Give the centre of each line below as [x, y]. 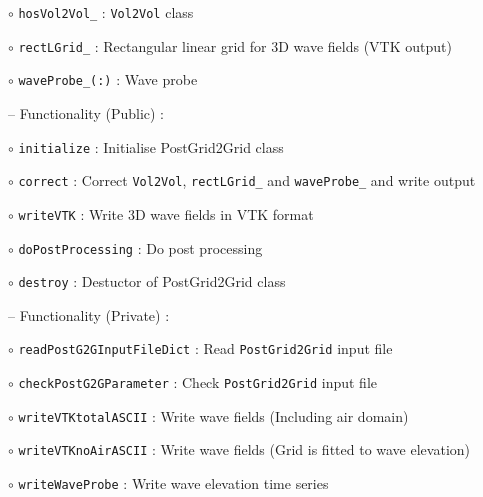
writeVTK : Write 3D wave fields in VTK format [166, 213]
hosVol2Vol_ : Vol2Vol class [106, 12]
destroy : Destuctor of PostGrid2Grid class [152, 281]
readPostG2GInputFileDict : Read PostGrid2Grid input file [205, 348]
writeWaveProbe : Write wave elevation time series [173, 483]
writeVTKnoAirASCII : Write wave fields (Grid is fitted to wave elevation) [244, 449]
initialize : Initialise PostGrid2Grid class [151, 146]
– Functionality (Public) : [86, 112]
